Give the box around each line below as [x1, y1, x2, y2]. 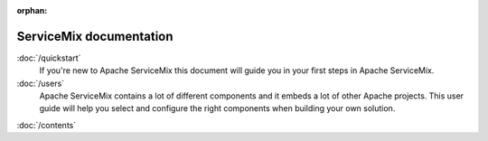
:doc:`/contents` [16, 119, 77, 130]
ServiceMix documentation [16, 28, 174, 44]
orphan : [16, 5, 48, 15]
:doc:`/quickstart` [16, 52, 81, 63]
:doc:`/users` [16, 78, 65, 89]
